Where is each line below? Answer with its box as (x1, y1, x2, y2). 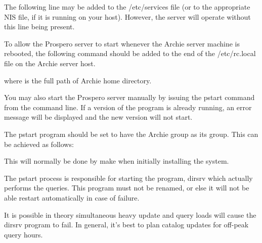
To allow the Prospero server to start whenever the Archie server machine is (4, 38, 240, 48)
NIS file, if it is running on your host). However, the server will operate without (4, 11, 251, 22)
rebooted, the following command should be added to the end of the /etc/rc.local (4, 48, 256, 59)
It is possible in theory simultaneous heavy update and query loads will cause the (4, 209, 256, 220)
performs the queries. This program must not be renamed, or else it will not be (4, 182, 249, 193)
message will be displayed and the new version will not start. (4, 112, 193, 122)
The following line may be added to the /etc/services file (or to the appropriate (4, 2, 250, 12)
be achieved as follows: (4, 138, 74, 149)
